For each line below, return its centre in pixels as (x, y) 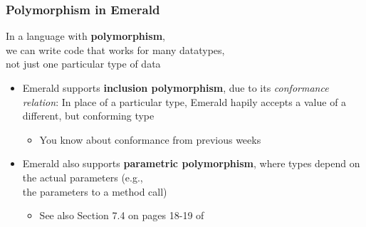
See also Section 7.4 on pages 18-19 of (122, 215)
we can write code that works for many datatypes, (115, 49)
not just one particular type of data (83, 64)
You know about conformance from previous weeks (150, 139)
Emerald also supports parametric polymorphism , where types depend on (191, 163)
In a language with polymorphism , (85, 36)
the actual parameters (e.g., (83, 177)
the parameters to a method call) (95, 191)
